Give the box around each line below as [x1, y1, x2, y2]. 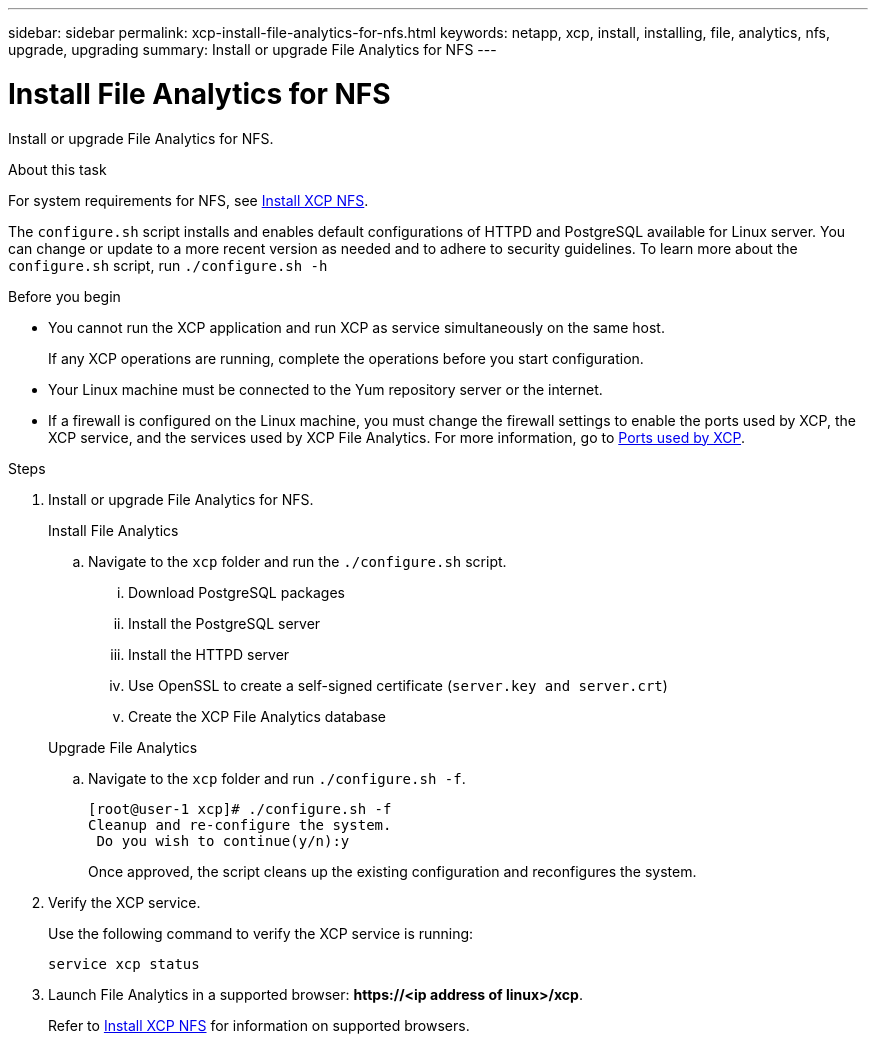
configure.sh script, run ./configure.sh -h [8, 256, 328, 274]
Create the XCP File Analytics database [128, 707, 386, 725]
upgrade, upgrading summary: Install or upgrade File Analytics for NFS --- [8, 41, 497, 58]
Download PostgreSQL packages [128, 583, 345, 601]
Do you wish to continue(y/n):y [96, 832, 350, 849]
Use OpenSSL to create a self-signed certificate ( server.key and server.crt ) [128, 676, 668, 694]
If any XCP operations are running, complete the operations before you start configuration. [48, 349, 644, 367]
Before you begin [8, 287, 121, 305]
